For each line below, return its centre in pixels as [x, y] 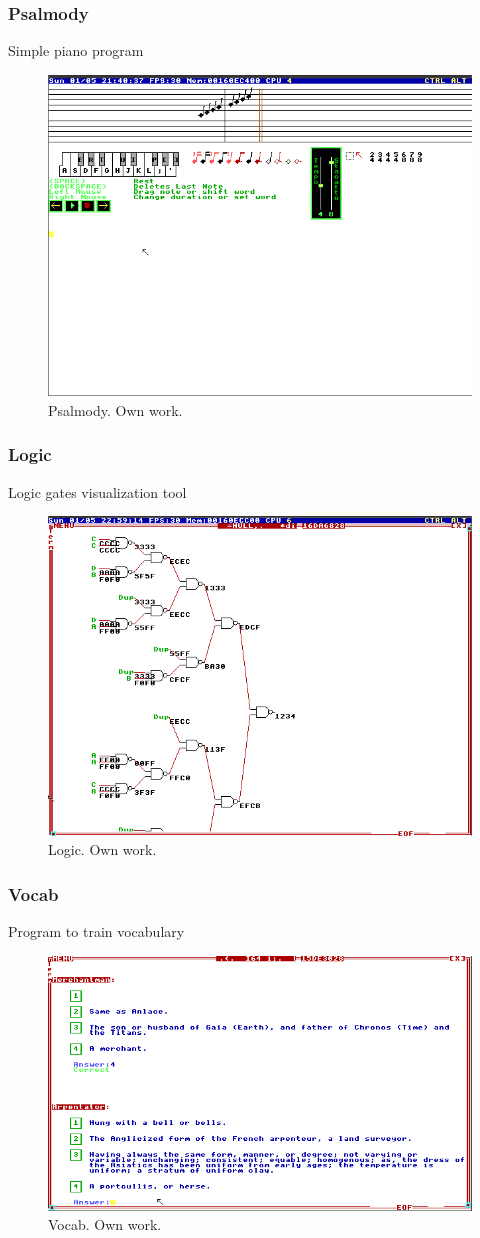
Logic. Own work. [102, 849]
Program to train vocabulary [96, 931]
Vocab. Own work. [105, 1224]
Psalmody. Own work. [115, 409]
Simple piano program [76, 50]
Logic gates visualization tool [97, 491]
